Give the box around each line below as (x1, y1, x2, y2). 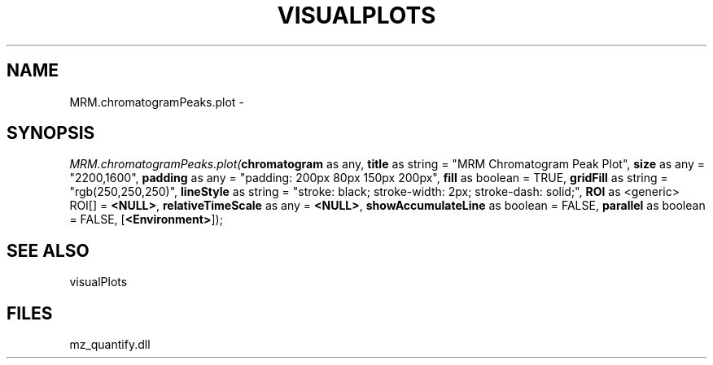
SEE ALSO (7, 240, 90, 261)
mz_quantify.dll (69, 337, 151, 352)
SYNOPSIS (7, 123, 95, 144)
